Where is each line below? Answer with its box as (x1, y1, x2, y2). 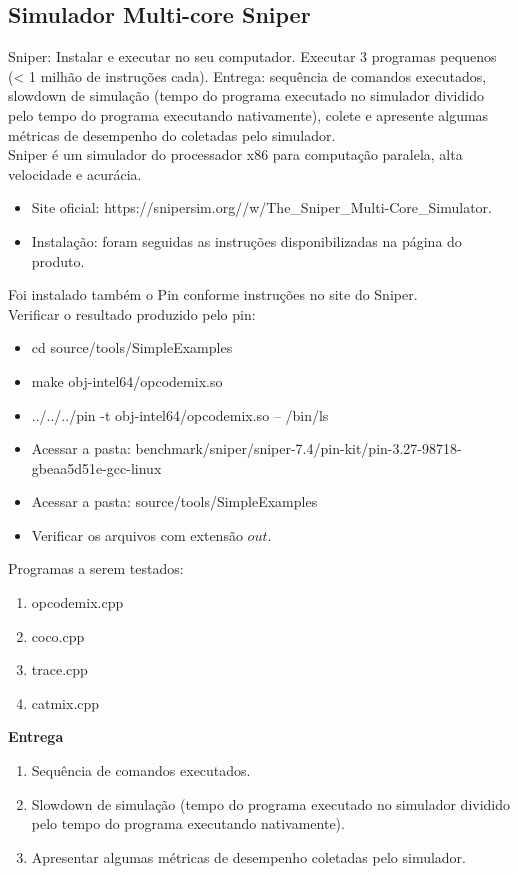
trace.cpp (31, 659, 88, 680)
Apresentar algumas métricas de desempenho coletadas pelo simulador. (31, 846, 466, 867)
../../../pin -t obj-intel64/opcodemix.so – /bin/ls (31, 404, 329, 425)
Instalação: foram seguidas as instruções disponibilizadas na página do (31, 230, 462, 251)
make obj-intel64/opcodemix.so (31, 370, 223, 391)
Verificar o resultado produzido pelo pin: (8, 303, 256, 324)
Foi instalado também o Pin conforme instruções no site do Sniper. (8, 284, 418, 305)
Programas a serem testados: (8, 558, 184, 579)
